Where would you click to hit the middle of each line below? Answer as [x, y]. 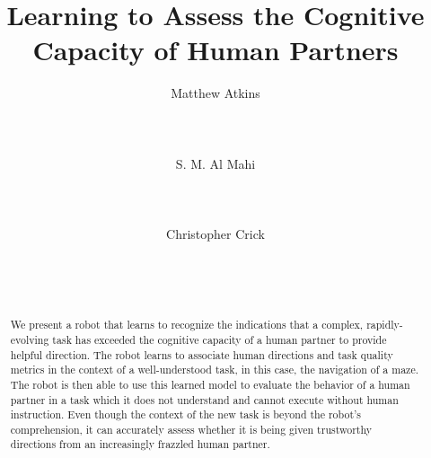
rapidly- [385, 325]
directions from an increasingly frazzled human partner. [140, 444]
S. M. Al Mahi [215, 163]
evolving [30, 339]
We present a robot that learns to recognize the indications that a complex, [187, 325]
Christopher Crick [215, 234]
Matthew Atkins [215, 93]
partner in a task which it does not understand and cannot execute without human [204, 399]
